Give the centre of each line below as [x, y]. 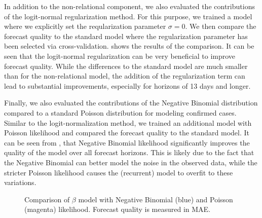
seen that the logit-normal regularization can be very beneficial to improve [120, 56]
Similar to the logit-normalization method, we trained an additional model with [128, 122]
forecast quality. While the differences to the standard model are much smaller [126, 66]
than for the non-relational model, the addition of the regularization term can [125, 76]
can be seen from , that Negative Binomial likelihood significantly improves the [127, 142]
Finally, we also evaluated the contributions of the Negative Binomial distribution [131, 103]
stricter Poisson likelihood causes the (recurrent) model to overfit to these [119, 172]
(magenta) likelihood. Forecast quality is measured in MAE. [118, 209]
